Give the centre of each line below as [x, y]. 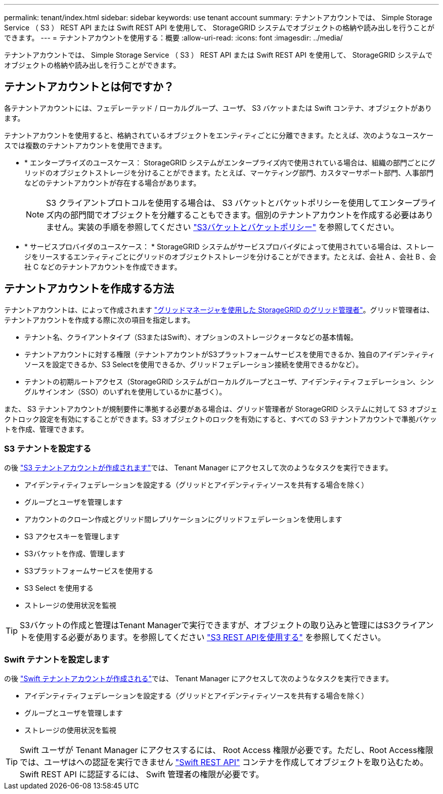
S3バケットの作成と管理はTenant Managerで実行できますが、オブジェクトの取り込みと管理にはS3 [207, 625]
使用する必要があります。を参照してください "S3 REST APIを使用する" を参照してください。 [211, 637]
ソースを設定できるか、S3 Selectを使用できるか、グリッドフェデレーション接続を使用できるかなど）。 [194, 364]
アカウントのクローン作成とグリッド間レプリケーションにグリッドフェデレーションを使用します [183, 519]
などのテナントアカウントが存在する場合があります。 [113, 183]
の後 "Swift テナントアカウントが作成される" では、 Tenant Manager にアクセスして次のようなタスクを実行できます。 [199, 679]
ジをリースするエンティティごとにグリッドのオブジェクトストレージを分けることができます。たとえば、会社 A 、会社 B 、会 [230, 256]
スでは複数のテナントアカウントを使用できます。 [85, 145]
